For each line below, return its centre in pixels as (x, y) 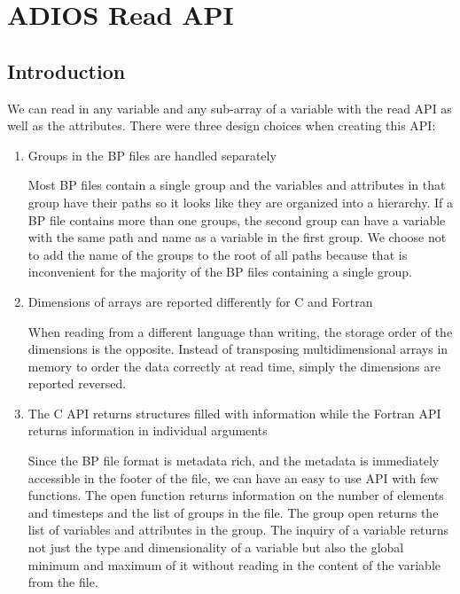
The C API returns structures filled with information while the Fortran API (234, 413)
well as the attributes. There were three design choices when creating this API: (222, 125)
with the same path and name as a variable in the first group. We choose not (237, 237)
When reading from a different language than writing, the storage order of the (240, 331)
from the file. (63, 582)
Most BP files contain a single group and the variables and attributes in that (237, 185)
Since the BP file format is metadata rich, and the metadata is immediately (234, 461)
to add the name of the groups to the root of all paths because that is (218, 254)
